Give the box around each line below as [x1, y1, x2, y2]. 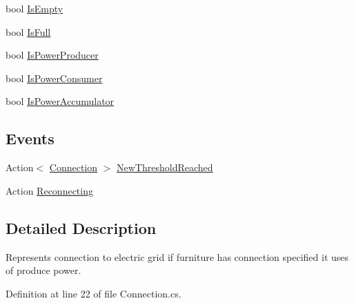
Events [6, 128, 55, 149]
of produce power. [6, 263, 81, 277]
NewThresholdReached [117, 160, 213, 175]
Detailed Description [6, 217, 157, 238]
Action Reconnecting [6, 183, 93, 197]
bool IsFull [6, 24, 51, 39]
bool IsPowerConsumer [6, 70, 103, 85]
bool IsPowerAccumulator [6, 94, 115, 108]
